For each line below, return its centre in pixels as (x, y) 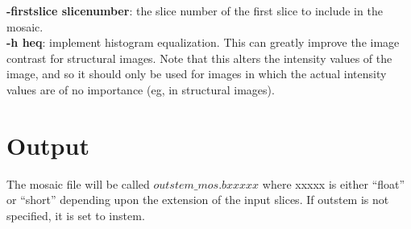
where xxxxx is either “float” (334, 183)
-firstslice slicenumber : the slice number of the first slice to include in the (195, 10)
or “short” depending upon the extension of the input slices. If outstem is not (198, 200)
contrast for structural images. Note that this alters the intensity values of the (199, 58)
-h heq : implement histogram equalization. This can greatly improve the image (203, 42)
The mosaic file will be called (78, 183)
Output (48, 145)
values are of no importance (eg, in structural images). (141, 89)
